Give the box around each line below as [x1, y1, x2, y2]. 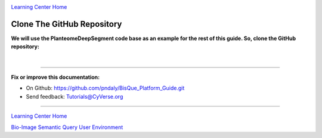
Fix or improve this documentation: [11, 73, 100, 81]
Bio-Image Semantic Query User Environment [11, 123, 123, 131]
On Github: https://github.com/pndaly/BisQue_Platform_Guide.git [26, 84, 185, 92]
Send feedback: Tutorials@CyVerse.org [26, 93, 123, 100]
